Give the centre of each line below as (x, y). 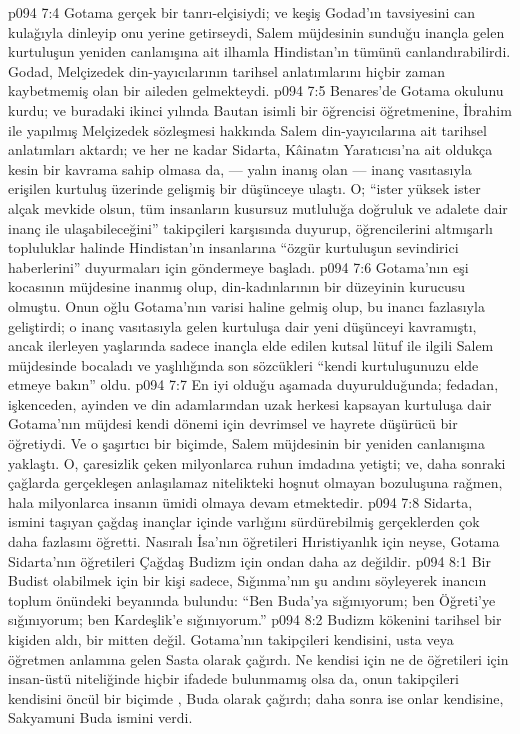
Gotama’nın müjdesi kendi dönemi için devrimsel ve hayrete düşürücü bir (233, 423)
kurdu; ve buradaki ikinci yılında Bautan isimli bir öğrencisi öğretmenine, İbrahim (260, 109)
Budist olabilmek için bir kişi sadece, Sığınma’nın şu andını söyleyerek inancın (247, 580)
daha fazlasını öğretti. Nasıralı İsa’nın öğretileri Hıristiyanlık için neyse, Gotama (254, 541)
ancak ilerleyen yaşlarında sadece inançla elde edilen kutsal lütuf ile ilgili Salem (251, 345)
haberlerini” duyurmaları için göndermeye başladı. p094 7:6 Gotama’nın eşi (238, 266)
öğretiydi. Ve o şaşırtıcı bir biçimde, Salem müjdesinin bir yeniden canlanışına (246, 443)
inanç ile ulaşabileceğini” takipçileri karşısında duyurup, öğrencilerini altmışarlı (250, 227)
